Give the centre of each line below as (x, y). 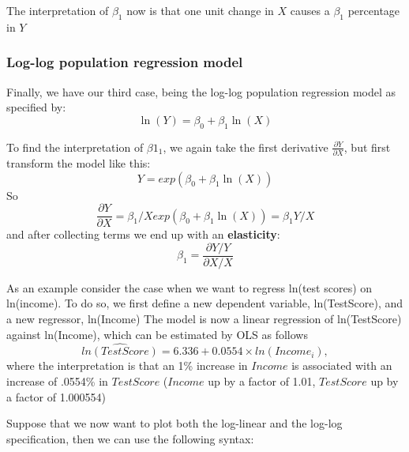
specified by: (36, 107)
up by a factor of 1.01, (262, 381)
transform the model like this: (79, 162)
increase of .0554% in (57, 381)
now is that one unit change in (200, 10)
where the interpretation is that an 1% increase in (127, 365)
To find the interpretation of (75, 147)
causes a (310, 10)
